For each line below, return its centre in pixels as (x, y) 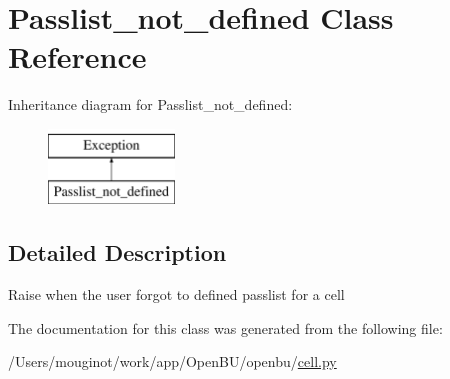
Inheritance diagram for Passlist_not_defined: (150, 104)
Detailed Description (117, 252)
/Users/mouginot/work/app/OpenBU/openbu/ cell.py (172, 361)
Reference (77, 56)
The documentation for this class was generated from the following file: (225, 327)
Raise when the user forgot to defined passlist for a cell (176, 294)
